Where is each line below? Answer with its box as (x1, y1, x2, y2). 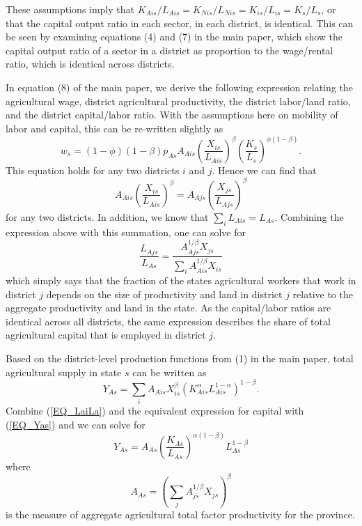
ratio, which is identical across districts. (6, 56, 175, 71)
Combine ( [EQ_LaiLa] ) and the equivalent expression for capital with (6, 403, 304, 417)
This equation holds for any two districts (6, 162, 180, 177)
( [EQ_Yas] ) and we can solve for (6, 417, 145, 431)
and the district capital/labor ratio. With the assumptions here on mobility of (6, 107, 338, 122)
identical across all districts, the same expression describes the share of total (6, 314, 331, 328)
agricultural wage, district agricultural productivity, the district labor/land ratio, (6, 93, 351, 108)
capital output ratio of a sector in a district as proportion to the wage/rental (6, 42, 333, 57)
